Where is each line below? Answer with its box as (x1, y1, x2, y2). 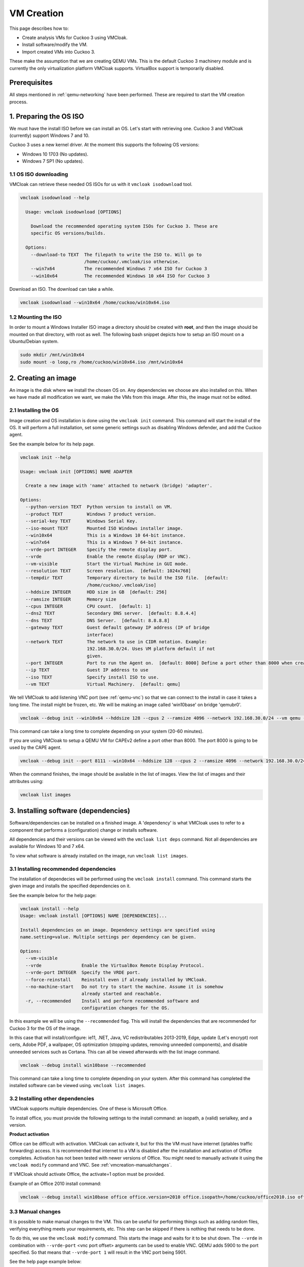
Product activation (9, 1131, 50, 1137)
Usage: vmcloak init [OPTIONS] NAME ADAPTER (20, 469, 133, 474)
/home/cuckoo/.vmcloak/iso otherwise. (84, 258, 181, 265)
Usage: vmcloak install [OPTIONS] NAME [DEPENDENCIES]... (20, 913, 167, 919)
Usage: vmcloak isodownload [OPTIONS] (25, 209, 122, 215)
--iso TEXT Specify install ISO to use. (25, 674, 159, 680)
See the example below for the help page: (9, 892, 97, 898)
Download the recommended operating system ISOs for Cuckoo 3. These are (30, 223, 218, 229)
